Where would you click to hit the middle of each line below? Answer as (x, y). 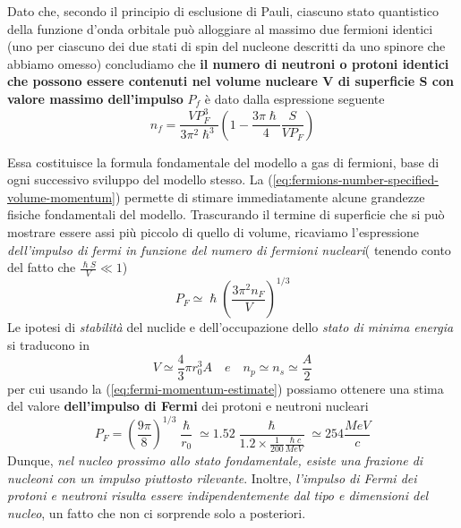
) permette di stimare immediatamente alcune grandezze (270, 196)
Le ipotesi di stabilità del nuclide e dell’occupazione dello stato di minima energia (230, 327)
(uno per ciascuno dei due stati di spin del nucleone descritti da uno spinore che (226, 46)
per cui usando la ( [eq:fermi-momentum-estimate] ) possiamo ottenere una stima (226, 388)
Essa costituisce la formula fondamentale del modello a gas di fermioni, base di (223, 162)
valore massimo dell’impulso (95, 98)
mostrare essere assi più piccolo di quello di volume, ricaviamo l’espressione (213, 231)
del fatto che (42, 267)
